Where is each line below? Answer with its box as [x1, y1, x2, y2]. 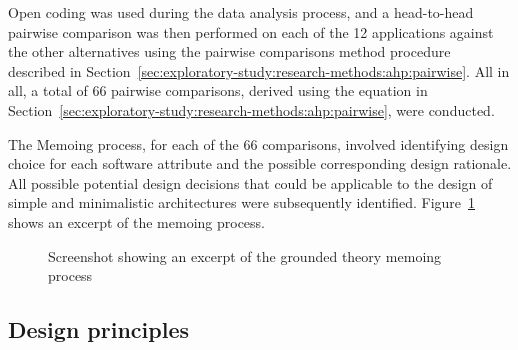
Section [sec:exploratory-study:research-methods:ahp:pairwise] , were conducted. [8, 99, 495, 120]
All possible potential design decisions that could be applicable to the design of [8, 172, 493, 193]
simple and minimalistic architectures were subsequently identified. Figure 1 [8, 192, 476, 213]
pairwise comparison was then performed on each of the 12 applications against [8, 21, 494, 42]
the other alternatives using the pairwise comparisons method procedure [8, 41, 451, 62]
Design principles [8, 314, 189, 345]
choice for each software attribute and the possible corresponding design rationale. [8, 153, 512, 174]
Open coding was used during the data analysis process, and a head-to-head [8, 2, 474, 22]
